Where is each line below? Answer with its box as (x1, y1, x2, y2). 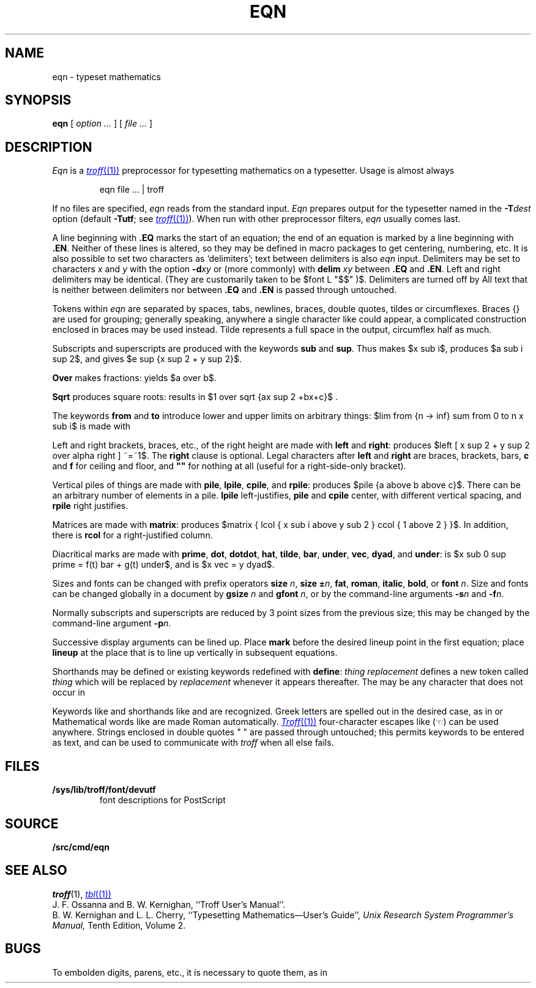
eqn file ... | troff (99, 184, 165, 195)
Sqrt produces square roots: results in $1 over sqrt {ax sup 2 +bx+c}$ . (52, 392, 338, 403)
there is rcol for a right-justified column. (52, 530, 213, 541)
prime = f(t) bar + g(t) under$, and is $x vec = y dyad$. (52, 559, 275, 570)
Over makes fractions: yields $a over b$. (52, 373, 217, 384)
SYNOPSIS (5, 92, 72, 108)
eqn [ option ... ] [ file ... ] (52, 118, 153, 129)
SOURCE (5, 815, 59, 831)
